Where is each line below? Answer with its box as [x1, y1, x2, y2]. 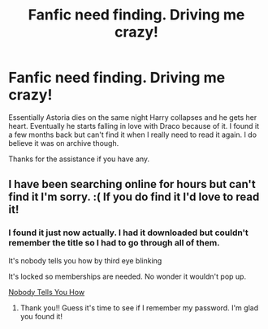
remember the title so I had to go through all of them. [8, 237, 221, 249]
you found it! [19, 311, 63, 321]
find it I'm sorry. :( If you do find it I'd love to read [8, 190, 260, 204]
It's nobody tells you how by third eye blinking [8, 255, 162, 265]
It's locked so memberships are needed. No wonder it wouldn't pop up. [8, 271, 246, 281]
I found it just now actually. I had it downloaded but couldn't [8, 227, 249, 238]
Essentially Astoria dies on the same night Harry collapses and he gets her [8, 112, 257, 122]
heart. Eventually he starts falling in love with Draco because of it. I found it [8, 121, 260, 130]
